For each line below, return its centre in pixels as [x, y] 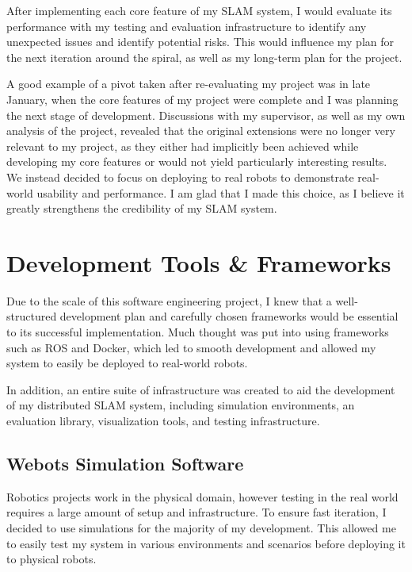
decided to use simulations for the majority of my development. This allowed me [201, 527]
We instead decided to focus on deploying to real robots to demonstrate [180, 177]
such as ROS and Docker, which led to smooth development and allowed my [191, 347]
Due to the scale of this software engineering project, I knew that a [169, 300]
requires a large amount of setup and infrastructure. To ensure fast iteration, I [196, 512]
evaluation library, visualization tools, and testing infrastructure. [163, 420]
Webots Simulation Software [125, 463]
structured [32, 316]
